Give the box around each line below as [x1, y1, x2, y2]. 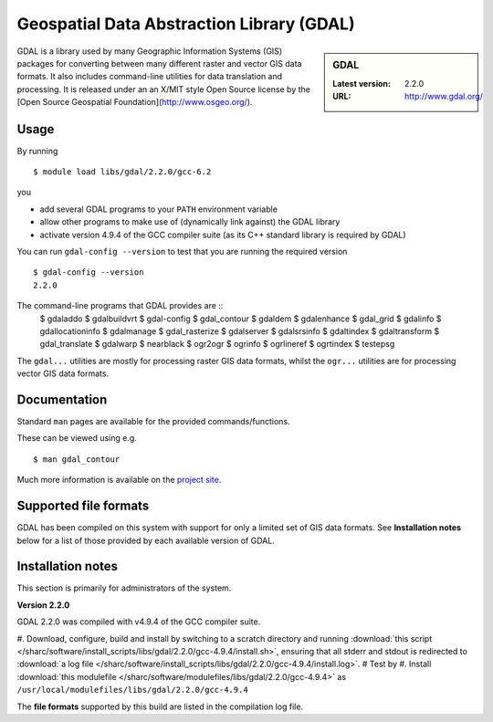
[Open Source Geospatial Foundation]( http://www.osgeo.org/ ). [16, 97, 253, 108]
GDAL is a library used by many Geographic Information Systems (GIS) [16, 46, 283, 57]
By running [16, 145, 58, 156]
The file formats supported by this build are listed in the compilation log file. [16, 701, 304, 712]
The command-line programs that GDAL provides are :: [16, 300, 224, 311]
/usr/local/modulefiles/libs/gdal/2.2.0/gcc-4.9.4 [16, 685, 248, 696]
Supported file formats [16, 498, 150, 514]
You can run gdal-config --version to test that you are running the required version [16, 246, 348, 257]
